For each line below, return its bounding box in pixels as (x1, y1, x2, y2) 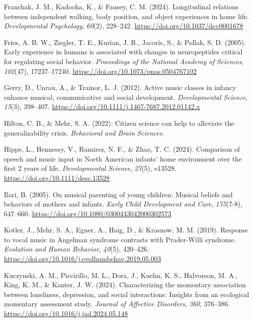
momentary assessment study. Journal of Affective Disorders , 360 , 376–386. (4, 299, 230, 309)
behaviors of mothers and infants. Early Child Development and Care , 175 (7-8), (4, 199, 243, 209)
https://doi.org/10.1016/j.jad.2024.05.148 (4, 308, 128, 319)
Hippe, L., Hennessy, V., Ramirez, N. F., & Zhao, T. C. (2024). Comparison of (4, 144, 240, 154)
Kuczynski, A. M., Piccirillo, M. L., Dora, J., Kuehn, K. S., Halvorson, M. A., (4, 270, 238, 280)
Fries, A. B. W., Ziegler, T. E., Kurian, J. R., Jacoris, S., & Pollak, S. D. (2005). (4, 37, 246, 47)
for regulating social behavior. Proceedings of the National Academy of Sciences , (4, 56, 244, 66)
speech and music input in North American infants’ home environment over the (4, 153, 242, 163)
